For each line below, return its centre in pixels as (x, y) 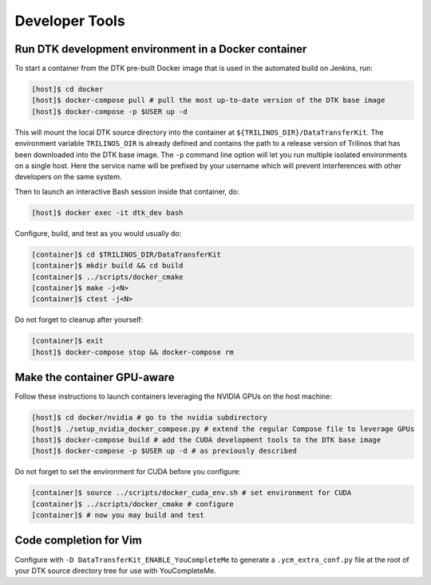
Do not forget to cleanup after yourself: (79, 320)
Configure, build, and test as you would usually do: (98, 233)
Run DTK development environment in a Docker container (161, 49)
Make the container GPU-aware (95, 377)
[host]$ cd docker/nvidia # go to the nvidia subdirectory (149, 418)
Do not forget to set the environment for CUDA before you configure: (128, 472)
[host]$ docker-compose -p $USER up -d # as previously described (164, 451)
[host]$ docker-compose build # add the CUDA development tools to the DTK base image (206, 440)
